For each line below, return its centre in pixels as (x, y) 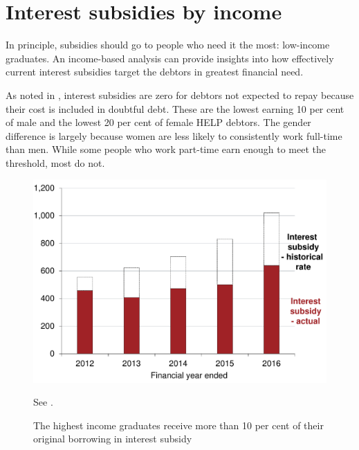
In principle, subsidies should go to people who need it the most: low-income (168, 45)
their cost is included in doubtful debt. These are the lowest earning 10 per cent (175, 108)
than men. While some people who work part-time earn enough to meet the (166, 149)
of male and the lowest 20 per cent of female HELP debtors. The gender (158, 122)
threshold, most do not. (55, 162)
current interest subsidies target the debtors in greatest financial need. (155, 72)
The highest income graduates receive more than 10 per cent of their (178, 425)
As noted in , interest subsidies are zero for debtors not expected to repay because (180, 94)
